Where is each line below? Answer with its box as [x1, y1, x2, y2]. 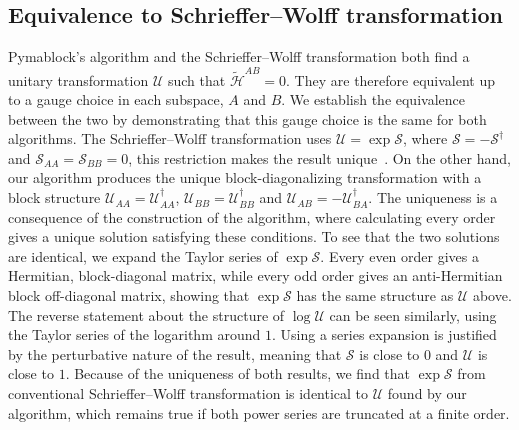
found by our [387, 383, 467, 404]
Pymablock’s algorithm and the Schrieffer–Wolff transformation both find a [8, 46, 470, 67]
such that [167, 69, 226, 90]
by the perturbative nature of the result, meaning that [8, 343, 342, 364]
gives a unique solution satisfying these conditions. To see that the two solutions [8, 226, 500, 247]
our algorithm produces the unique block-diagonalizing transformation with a [8, 167, 482, 188]
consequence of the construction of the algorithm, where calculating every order [8, 206, 496, 227]
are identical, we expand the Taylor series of [8, 245, 278, 266]
